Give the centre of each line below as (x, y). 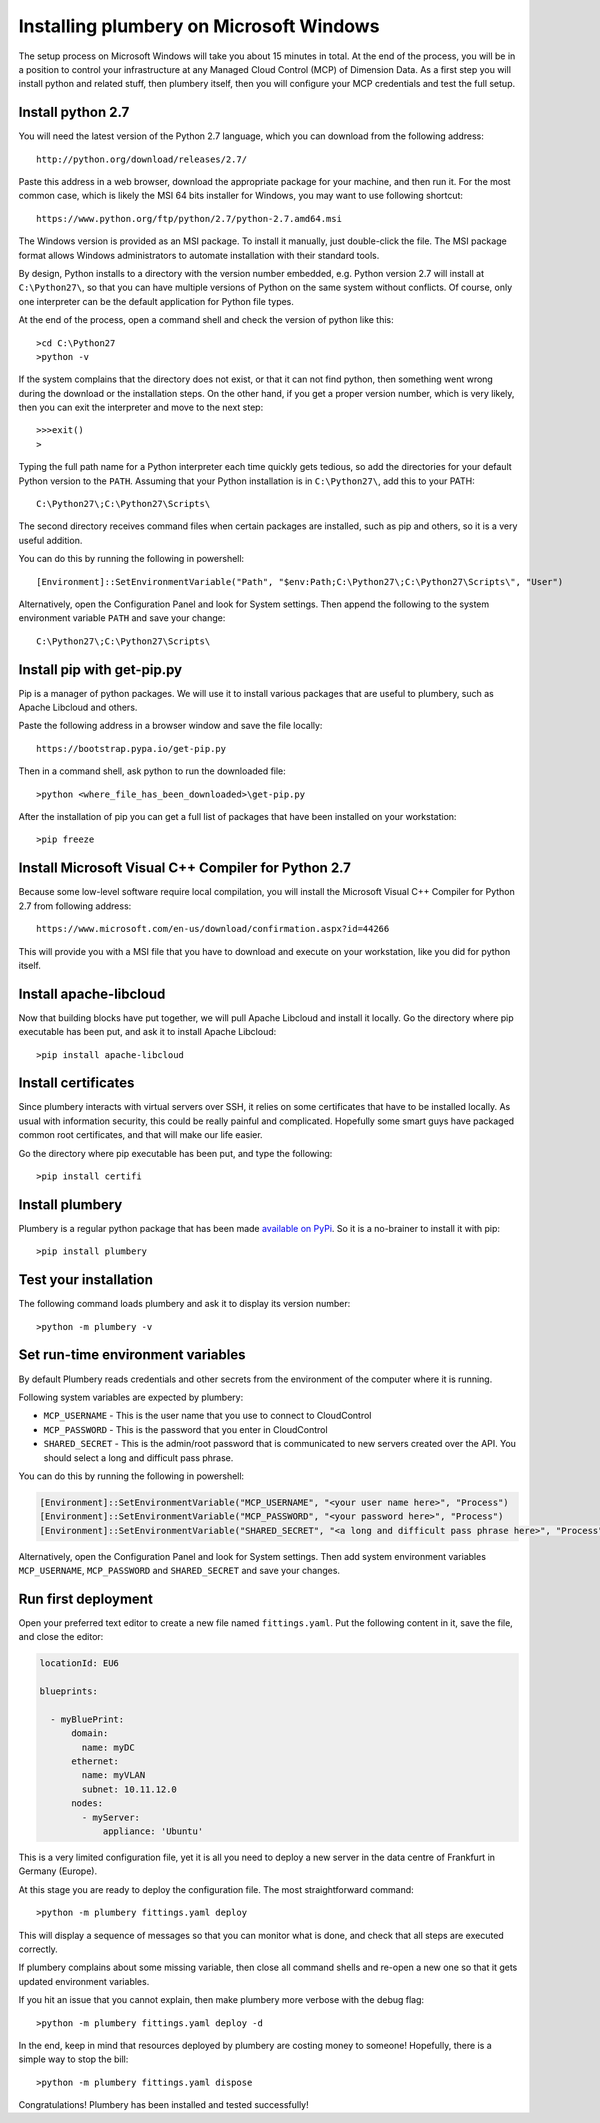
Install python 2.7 (74, 112)
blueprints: (69, 1691)
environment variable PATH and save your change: (122, 618)
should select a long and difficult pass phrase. (138, 1457)
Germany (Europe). (58, 1871)
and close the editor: (61, 1637)
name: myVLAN (113, 1775)
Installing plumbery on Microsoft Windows (199, 26)
